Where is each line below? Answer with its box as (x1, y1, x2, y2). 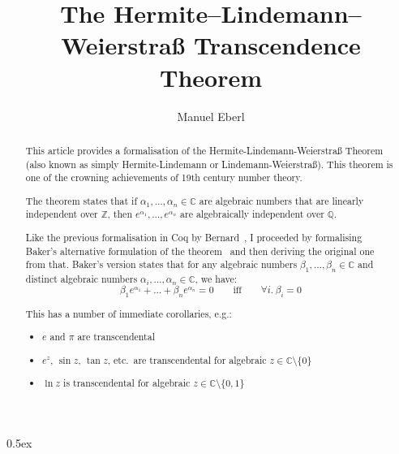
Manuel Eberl (177, 107, 245, 124)
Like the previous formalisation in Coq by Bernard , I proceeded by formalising (25, 230, 363, 244)
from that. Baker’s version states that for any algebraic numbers (25, 257, 298, 271)
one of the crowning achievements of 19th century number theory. (25, 171, 302, 184)
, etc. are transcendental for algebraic (107, 352, 267, 366)
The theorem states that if (25, 193, 138, 207)
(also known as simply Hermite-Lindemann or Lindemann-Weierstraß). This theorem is (25, 157, 393, 171)
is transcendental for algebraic (63, 376, 191, 390)
